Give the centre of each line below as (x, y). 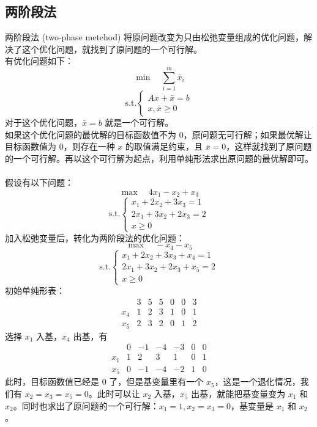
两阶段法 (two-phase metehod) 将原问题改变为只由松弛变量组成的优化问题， (155, 37)
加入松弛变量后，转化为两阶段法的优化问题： (95, 237)
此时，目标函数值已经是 (52, 381)
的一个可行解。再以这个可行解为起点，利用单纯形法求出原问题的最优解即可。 (159, 158)
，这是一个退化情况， (257, 381)
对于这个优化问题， (43, 122)
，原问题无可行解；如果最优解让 (248, 134)
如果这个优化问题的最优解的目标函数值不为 (91, 134)
